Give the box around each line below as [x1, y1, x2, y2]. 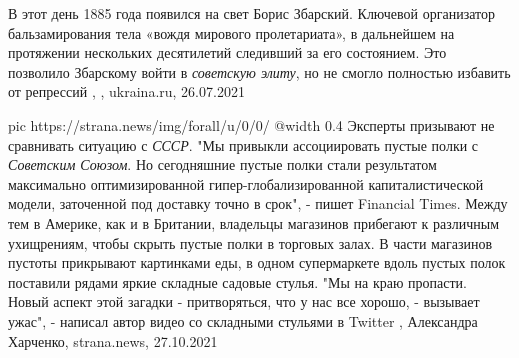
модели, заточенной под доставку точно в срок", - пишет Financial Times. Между [8, 193, 508, 214]
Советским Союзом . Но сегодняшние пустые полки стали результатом [8, 154, 437, 175]
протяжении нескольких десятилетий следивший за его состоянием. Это [8, 42, 447, 63]
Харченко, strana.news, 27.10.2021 [8, 330, 218, 351]
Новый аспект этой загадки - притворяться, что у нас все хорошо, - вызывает [8, 291, 480, 312]
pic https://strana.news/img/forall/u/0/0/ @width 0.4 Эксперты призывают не [8, 114, 495, 135]
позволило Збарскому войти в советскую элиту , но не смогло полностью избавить [8, 61, 511, 82]
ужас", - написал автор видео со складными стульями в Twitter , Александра [8, 310, 478, 331]
